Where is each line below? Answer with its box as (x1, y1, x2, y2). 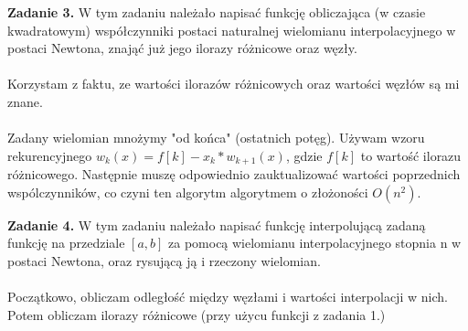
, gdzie (285, 145, 323, 165)
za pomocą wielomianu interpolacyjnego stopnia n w (168, 233, 462, 252)
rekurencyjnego (7, 145, 92, 165)
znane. (7, 91, 43, 111)
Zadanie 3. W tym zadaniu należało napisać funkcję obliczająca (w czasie (7, 3, 426, 21)
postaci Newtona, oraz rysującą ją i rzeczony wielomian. (7, 251, 321, 270)
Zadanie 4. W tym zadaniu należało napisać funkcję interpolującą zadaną (7, 215, 426, 234)
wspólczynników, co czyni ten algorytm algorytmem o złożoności (7, 182, 368, 201)
